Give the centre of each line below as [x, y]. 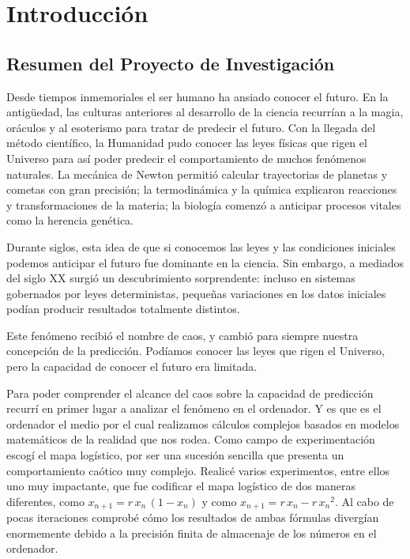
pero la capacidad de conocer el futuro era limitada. [132, 366]
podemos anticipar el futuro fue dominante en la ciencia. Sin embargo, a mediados [205, 262]
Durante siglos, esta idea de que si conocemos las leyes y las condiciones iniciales [201, 246]
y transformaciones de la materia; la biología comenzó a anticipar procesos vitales [204, 204]
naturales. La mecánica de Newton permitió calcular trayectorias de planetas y [197, 174]
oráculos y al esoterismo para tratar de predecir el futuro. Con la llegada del [191, 127]
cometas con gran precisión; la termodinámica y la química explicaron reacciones [202, 189]
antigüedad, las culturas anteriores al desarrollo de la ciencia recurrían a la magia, [205, 112]
